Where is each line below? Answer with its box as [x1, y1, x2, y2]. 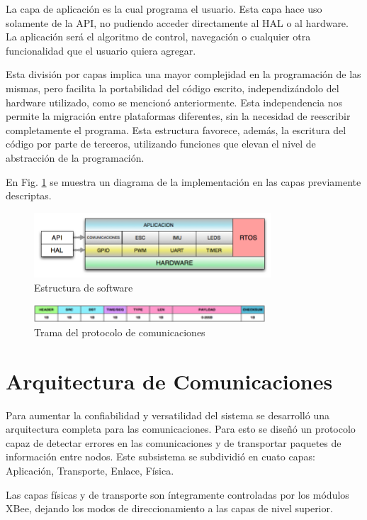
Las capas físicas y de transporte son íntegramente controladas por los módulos [6, 487, 349, 502]
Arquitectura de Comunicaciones [6, 366, 333, 395]
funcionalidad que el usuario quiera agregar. [6, 43, 196, 57]
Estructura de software [34, 280, 133, 295]
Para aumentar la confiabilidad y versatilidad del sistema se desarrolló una [6, 407, 329, 422]
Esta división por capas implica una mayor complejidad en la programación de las [6, 67, 361, 82]
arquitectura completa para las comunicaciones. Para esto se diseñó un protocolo [6, 421, 356, 436]
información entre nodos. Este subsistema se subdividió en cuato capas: [6, 449, 315, 464]
